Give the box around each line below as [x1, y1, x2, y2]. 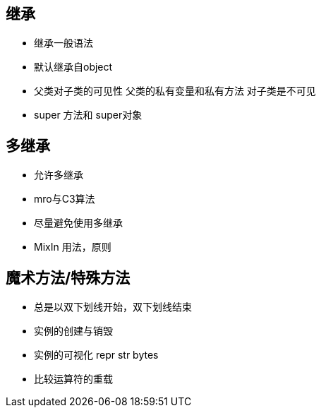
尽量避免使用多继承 [34, 217, 123, 229]
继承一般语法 [34, 37, 93, 49]
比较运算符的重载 [34, 373, 113, 385]
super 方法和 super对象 [34, 109, 143, 121]
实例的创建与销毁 [34, 325, 113, 337]
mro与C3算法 [34, 193, 95, 205]
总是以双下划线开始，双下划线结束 [34, 301, 192, 313]
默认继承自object [34, 61, 113, 73]
